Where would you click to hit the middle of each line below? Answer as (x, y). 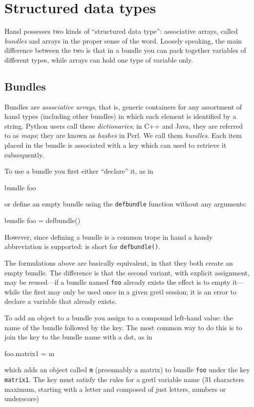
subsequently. (24, 154)
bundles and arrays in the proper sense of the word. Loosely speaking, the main (123, 40)
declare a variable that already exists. (61, 301)
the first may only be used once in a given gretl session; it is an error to (129, 291)
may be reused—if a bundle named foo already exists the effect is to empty (117, 282)
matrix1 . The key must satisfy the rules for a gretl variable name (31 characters (124, 379)
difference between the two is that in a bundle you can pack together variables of (125, 50)
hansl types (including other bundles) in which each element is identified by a (120, 116)
